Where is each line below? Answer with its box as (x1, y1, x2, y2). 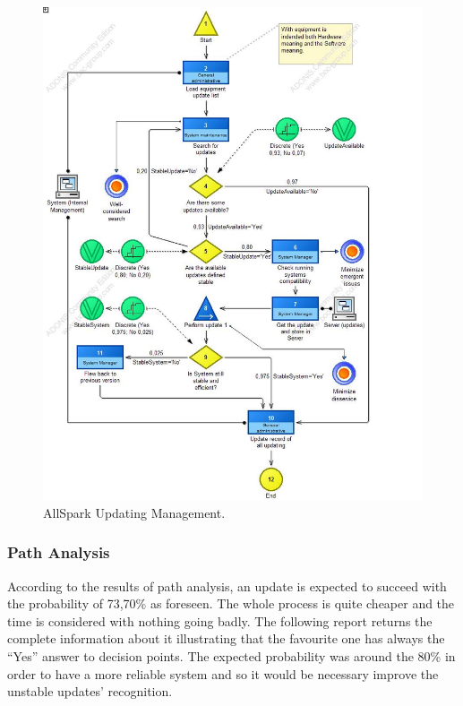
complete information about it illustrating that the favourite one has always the (7, 629, 445, 648)
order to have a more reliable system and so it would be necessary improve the (7, 664, 439, 683)
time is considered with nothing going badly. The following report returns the (7, 611, 433, 630)
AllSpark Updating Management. (43, 503, 226, 521)
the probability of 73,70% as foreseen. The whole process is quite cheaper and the (7, 594, 455, 613)
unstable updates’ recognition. (7, 682, 173, 701)
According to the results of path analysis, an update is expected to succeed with (7, 576, 447, 595)
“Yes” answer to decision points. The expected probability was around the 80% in (7, 647, 456, 666)
